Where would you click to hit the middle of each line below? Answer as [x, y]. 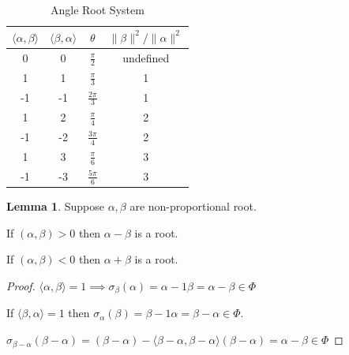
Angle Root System [98, 9]
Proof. [21, 286]
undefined [146, 57]
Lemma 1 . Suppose [55, 206]
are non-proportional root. [193, 206]
